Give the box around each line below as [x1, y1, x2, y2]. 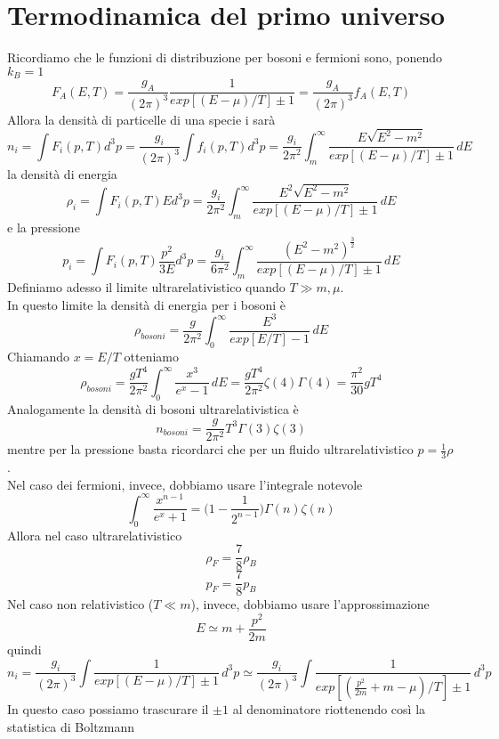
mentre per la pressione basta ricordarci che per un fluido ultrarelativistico [7, 440, 414, 459]
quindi [7, 639, 42, 658]
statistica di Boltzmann [7, 717, 135, 735]
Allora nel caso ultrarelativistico [7, 525, 182, 544]
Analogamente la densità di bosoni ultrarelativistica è [7, 399, 299, 418]
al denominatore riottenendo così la [232, 700, 426, 718]
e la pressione [7, 218, 80, 236]
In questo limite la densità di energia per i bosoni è [7, 295, 286, 313]
